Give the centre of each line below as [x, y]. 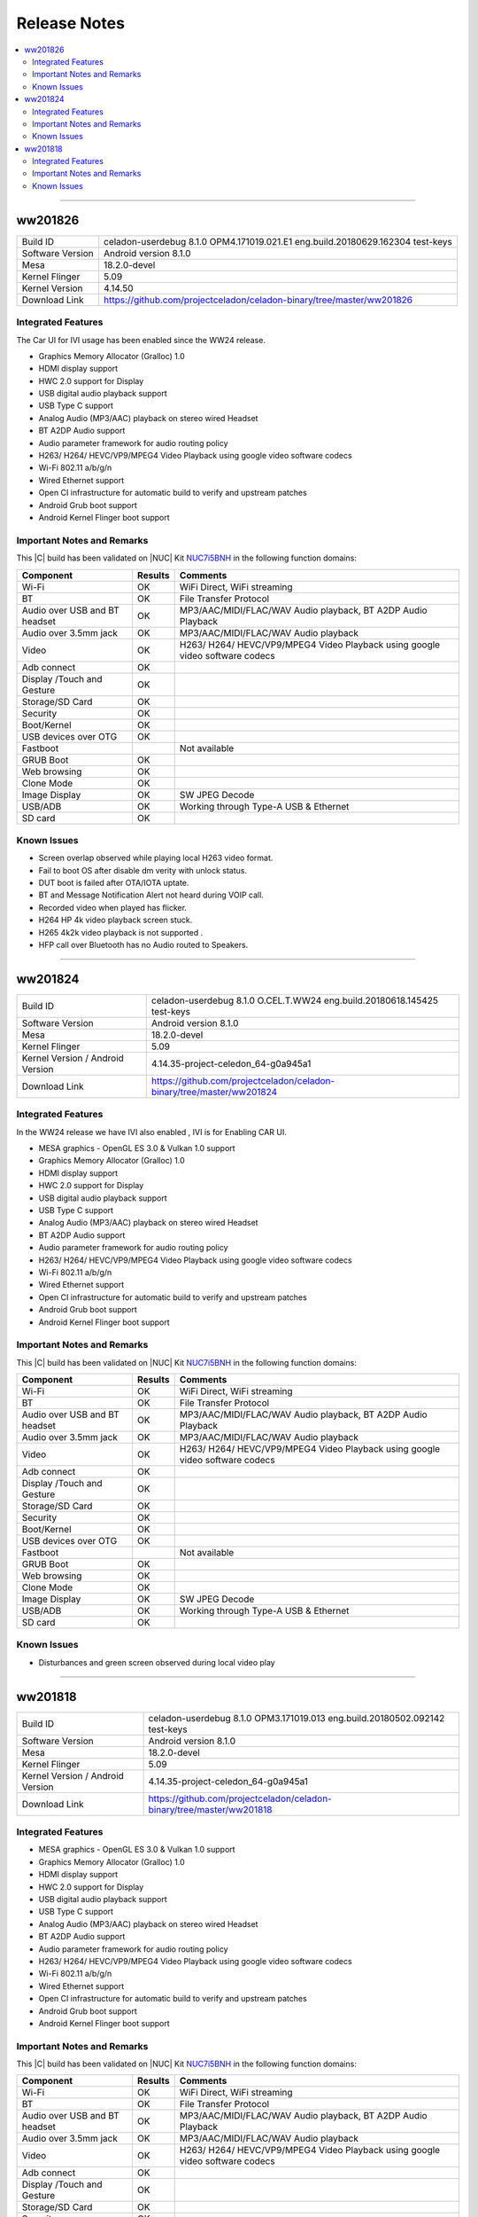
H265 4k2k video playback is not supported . [121, 932]
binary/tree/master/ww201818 [210, 1809]
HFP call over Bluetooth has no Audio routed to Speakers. [143, 944]
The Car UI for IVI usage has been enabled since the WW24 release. [141, 340]
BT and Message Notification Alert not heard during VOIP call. [151, 895]
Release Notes [71, 23]
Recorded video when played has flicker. [113, 907]
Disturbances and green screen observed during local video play [157, 1662]
